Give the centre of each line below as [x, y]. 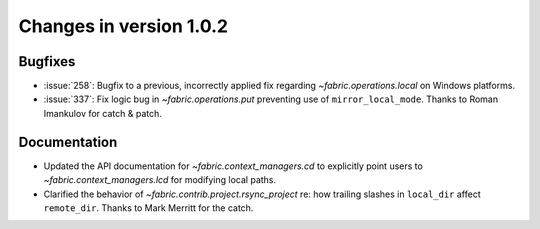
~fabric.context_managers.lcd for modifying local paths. [160, 180]
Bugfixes [47, 61]
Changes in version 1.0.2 [123, 26]
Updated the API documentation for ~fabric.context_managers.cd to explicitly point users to [233, 166]
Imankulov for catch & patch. [102, 113]
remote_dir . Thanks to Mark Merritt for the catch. [148, 207]
